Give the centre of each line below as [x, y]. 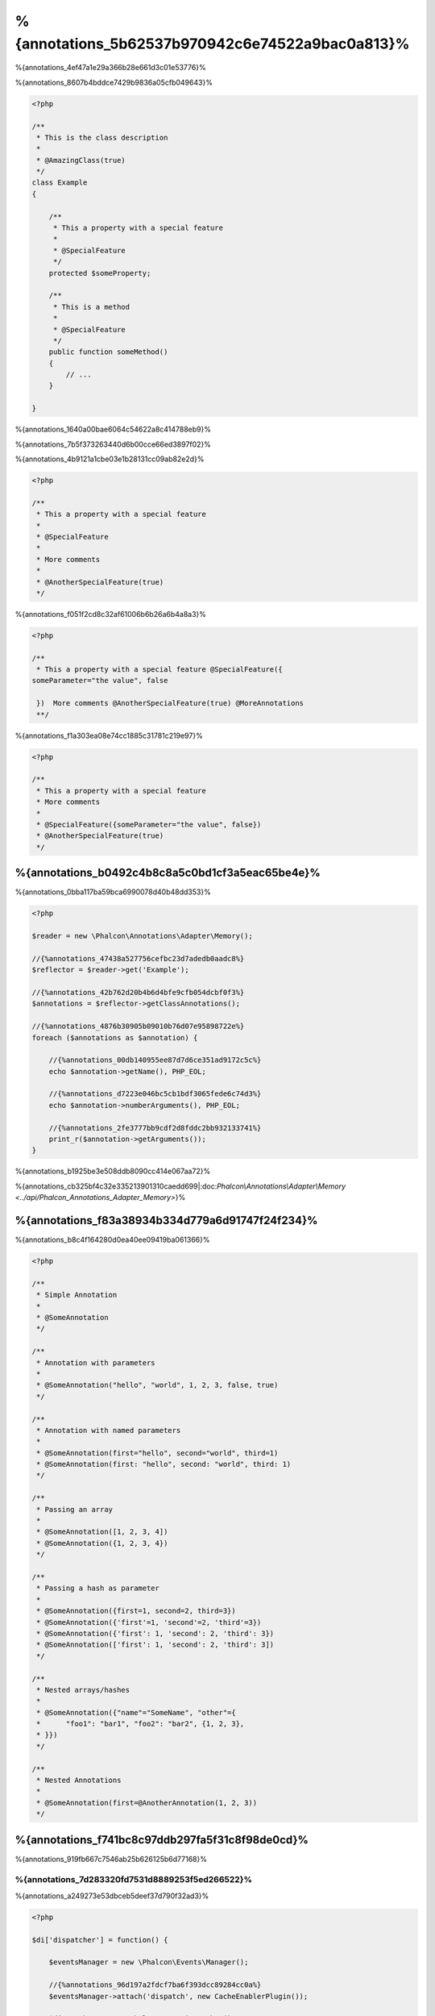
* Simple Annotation [77, 1295]
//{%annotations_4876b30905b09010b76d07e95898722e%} [138, 1027]
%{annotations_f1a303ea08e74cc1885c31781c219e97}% [109, 735]
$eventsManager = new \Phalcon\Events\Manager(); [149, 1962]
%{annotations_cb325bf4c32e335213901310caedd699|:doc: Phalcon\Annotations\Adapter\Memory [180, 1186]
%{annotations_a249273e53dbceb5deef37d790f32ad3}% [112, 1896]
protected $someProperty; [100, 273]
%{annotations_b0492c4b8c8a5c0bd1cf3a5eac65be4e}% [168, 873]
